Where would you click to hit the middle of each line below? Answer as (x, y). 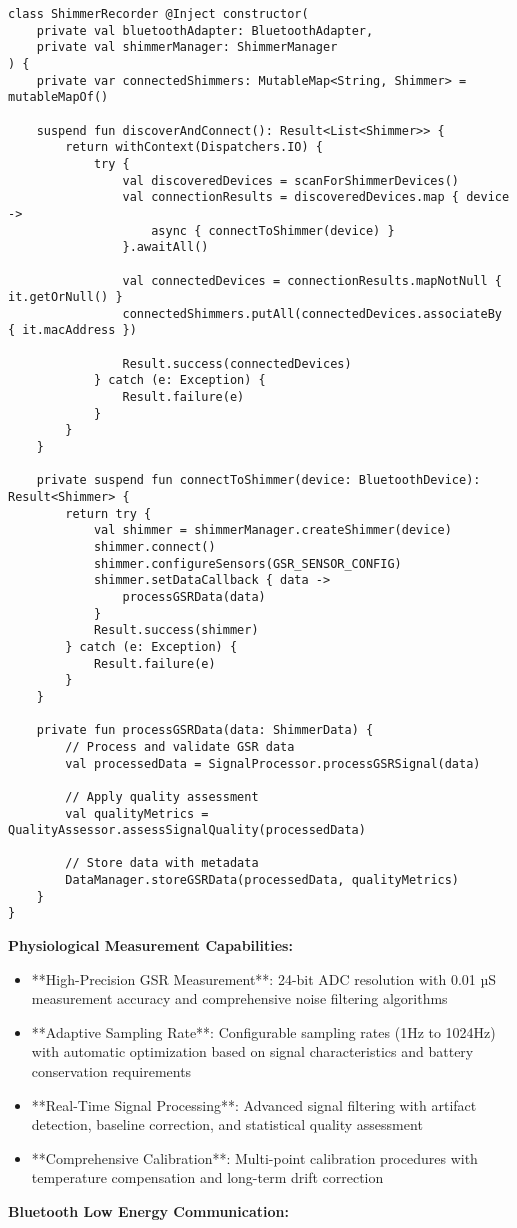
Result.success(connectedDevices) (237, 363)
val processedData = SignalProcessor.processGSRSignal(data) (273, 763)
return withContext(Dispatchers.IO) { (194, 147)
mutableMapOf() (58, 97)
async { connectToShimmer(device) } (273, 230)
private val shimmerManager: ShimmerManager (187, 47)
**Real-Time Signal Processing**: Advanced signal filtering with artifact (254, 1104)
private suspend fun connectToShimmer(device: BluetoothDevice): (258, 480)
